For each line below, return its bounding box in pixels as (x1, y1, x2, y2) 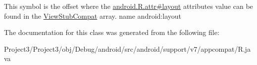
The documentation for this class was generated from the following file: (4, 27, 219, 37)
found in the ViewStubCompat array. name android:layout (4, 10, 181, 21)
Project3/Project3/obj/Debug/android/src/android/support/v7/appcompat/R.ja (4, 43, 251, 54)
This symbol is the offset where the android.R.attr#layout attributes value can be (4, 1, 253, 11)
